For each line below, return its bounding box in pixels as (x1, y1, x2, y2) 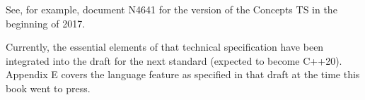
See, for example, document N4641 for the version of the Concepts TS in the (6, 2, 337, 16)
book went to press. (6, 80, 91, 95)
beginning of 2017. (6, 15, 86, 30)
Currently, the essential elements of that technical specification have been (6, 39, 324, 54)
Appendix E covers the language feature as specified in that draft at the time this (6, 67, 360, 82)
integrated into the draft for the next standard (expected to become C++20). (6, 53, 342, 68)
